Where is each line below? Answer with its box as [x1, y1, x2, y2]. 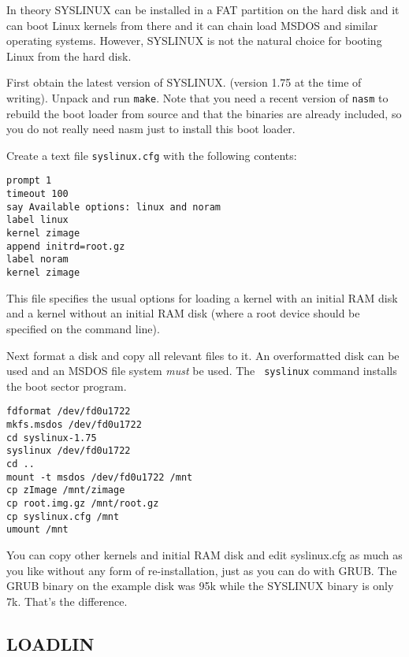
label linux [6, 214, 69, 226]
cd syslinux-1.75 [6, 432, 97, 444]
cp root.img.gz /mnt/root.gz [6, 497, 159, 509]
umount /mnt [6, 524, 69, 536]
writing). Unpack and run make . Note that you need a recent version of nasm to [6, 89, 389, 106]
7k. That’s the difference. [6, 592, 128, 609]
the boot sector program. [6, 377, 127, 394]
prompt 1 [6, 175, 52, 187]
